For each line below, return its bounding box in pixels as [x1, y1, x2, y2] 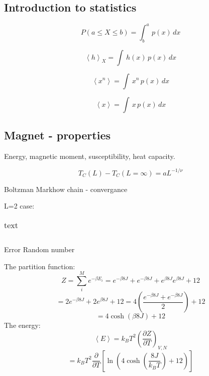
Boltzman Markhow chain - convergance [4, 183, 128, 194]
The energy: [4, 320, 41, 330]
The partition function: [4, 261, 75, 271]
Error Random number [4, 244, 75, 254]
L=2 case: [4, 201, 35, 211]
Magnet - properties [4, 127, 111, 142]
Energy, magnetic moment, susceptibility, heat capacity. [4, 150, 175, 161]
